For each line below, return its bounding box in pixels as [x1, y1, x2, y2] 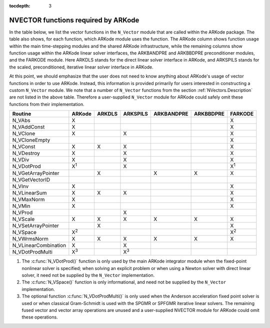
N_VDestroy [12, 150, 40, 157]
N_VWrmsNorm [12, 235, 48, 242]
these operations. [21, 314, 58, 320]
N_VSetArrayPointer [12, 222, 59, 229]
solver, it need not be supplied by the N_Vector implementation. [21, 272, 155, 278]
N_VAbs [12, 117, 31, 124]
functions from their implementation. [9, 101, 84, 107]
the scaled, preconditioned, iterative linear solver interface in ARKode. [9, 64, 153, 70]
